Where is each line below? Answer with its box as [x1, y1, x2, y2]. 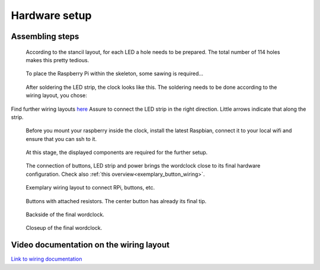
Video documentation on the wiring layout [11, 240, 170, 250]
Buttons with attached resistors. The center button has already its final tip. [25, 197, 207, 204]
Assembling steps [11, 31, 79, 41]
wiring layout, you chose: [25, 92, 87, 99]
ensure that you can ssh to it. [25, 135, 97, 142]
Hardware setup [11, 9, 92, 22]
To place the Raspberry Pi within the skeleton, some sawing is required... [25, 70, 204, 77]
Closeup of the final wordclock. [25, 224, 103, 232]
